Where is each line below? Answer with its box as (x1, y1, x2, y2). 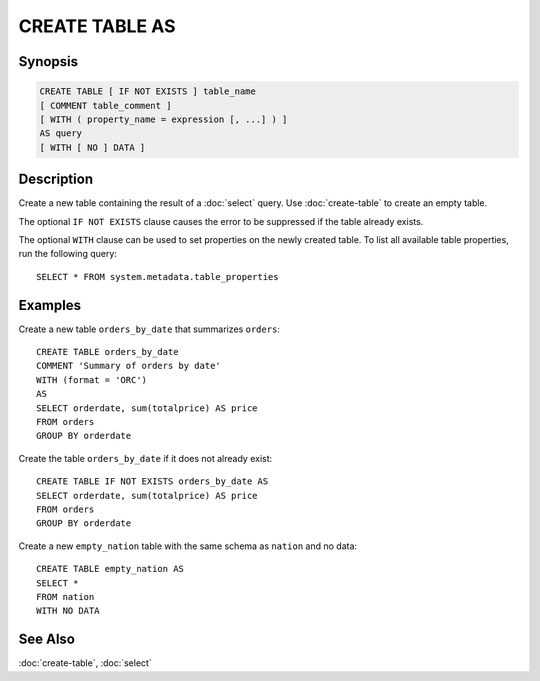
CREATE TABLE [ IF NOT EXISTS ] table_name (39, 86, 257, 97)
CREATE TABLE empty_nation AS (36, 563, 185, 575)
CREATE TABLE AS (18, 15, 176, 37)
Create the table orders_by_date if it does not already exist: (18, 452, 273, 464)
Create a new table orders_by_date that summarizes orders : (18, 323, 280, 335)
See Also (18, 631, 75, 648)
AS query (39, 128, 83, 139)
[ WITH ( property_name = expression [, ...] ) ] (39, 113, 288, 125)
